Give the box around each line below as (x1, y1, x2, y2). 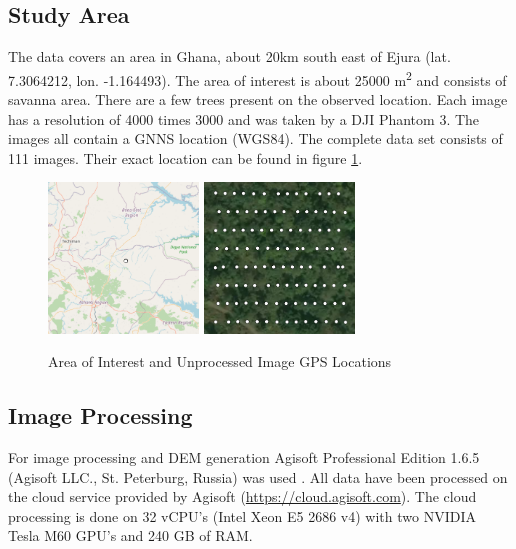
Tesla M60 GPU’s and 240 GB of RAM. (8, 525, 253, 546)
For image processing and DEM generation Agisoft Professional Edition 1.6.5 (8, 446, 480, 467)
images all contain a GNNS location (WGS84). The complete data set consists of (8, 128, 503, 149)
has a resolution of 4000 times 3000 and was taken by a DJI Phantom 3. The (8, 108, 480, 129)
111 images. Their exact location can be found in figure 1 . (8, 147, 363, 168)
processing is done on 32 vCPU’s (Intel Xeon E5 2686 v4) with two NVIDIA (8, 505, 476, 526)
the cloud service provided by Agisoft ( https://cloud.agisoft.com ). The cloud (8, 486, 477, 507)
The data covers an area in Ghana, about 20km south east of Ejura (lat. (8, 46, 451, 67)
